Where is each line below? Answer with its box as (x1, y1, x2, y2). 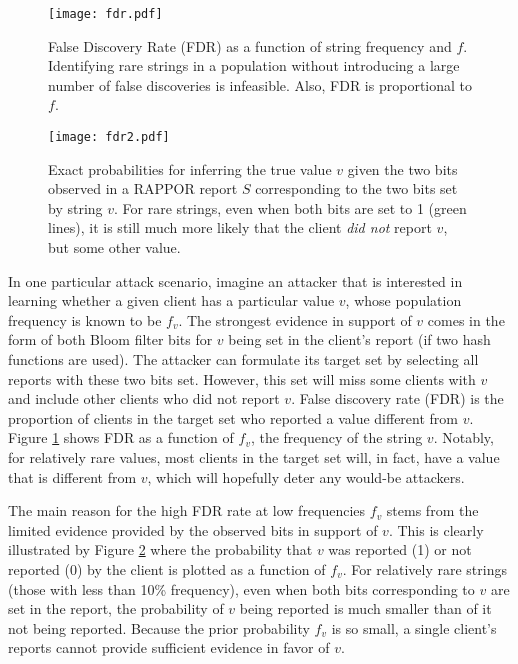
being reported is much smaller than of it (239, 598, 492, 619)
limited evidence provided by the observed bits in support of (8, 519, 378, 540)
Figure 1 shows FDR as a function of (8, 427, 234, 448)
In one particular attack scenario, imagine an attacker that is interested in (8, 270, 463, 291)
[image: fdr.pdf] (48, 7, 163, 21)
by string (48, 197, 103, 218)
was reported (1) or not (328, 539, 472, 560)
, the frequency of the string (250, 427, 423, 448)
